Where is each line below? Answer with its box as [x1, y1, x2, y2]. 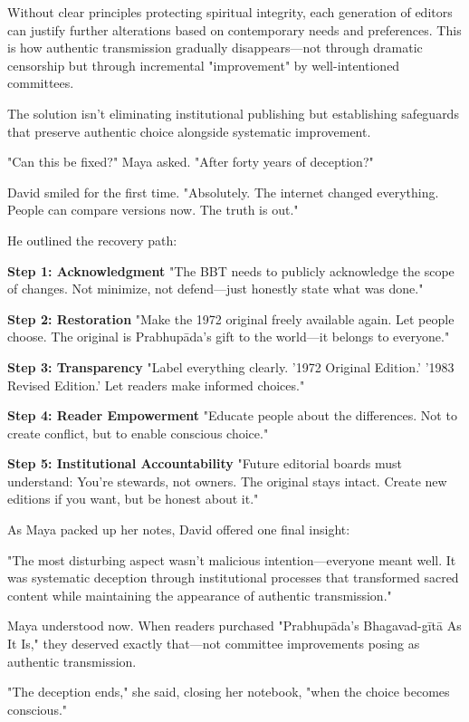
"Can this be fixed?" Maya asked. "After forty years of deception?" [7, 152, 374, 171]
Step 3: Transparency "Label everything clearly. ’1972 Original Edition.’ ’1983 [7, 357, 455, 376]
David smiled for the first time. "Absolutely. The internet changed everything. [7, 182, 439, 201]
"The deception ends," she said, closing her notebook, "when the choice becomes [7, 682, 450, 701]
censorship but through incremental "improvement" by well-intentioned [7, 55, 400, 74]
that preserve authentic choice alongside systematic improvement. [7, 121, 371, 140]
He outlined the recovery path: [7, 230, 177, 249]
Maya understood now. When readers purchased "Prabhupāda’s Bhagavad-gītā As [7, 616, 462, 635]
